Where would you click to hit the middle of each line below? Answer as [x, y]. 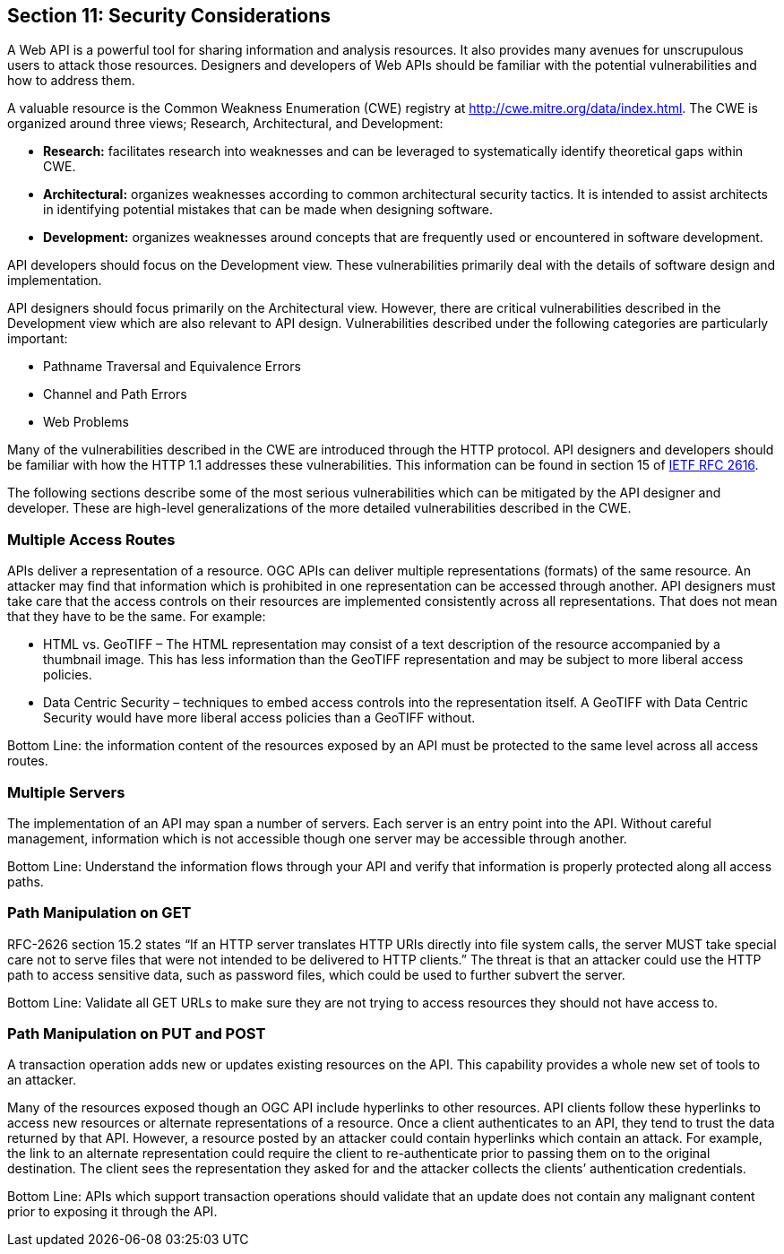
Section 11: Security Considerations [169, 16]
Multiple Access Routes [91, 539]
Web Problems [86, 422]
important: [38, 339]
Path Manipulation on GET [99, 913]
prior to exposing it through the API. [112, 1212]
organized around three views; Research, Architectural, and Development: [225, 124]
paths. [26, 881]
